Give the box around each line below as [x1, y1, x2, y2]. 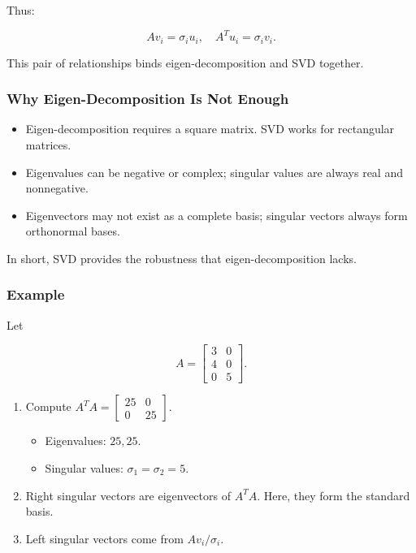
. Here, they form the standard [257, 486, 410, 503]
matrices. [25, 136, 71, 153]
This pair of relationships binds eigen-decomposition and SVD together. [6, 54, 364, 71]
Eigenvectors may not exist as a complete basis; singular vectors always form [25, 206, 408, 223]
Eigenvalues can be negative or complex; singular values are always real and [25, 163, 403, 180]
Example [6, 284, 65, 305]
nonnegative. [25, 179, 89, 197]
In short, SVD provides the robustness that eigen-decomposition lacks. [6, 249, 357, 266]
